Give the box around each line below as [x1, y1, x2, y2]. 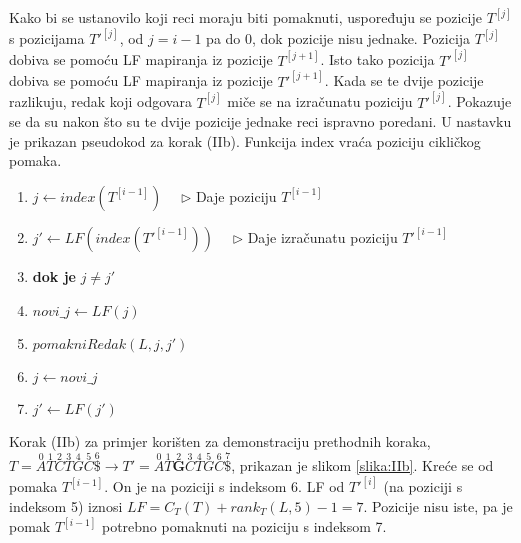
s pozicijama [9, 28, 85, 49]
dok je [32, 265, 76, 286]
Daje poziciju [195, 185, 277, 206]
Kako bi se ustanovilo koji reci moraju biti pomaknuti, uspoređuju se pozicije [9, 7, 482, 28]
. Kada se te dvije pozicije [324, 70, 484, 91]
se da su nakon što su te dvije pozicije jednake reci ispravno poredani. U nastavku [9, 111, 512, 132]
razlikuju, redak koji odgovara [9, 91, 192, 112]
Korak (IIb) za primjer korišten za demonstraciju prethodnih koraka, [9, 430, 431, 451]
